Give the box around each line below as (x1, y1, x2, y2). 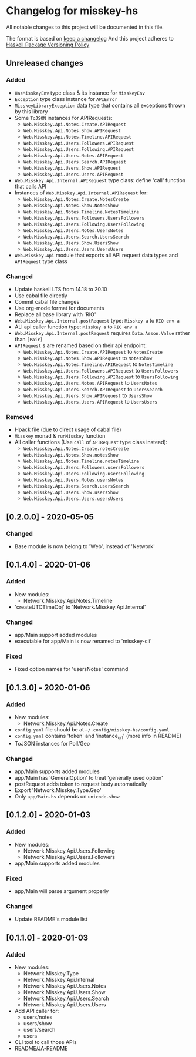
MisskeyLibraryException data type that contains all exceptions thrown (14, 102, 186, 109)
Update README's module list (14, 915, 88, 923)
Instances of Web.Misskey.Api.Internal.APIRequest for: (14, 189, 148, 196)
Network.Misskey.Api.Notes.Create (23, 720, 109, 727)
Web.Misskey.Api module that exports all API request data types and (14, 251, 178, 259)
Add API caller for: (14, 1007, 59, 1014)
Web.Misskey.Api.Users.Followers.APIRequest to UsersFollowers (23, 367, 179, 374)
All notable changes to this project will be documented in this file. (6, 24, 164, 31)
